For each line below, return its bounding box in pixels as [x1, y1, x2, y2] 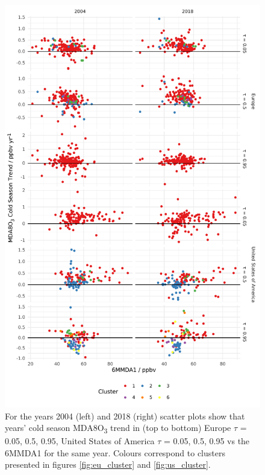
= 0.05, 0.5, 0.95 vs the [164, 435, 250, 447]
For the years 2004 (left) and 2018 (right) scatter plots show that [5, 409, 245, 422]
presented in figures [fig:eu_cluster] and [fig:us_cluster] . [5, 458, 211, 471]
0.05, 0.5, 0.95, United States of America [5, 435, 155, 447]
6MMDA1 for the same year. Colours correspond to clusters [5, 446, 225, 459]
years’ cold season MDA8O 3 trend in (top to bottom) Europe [5, 421, 231, 435]
